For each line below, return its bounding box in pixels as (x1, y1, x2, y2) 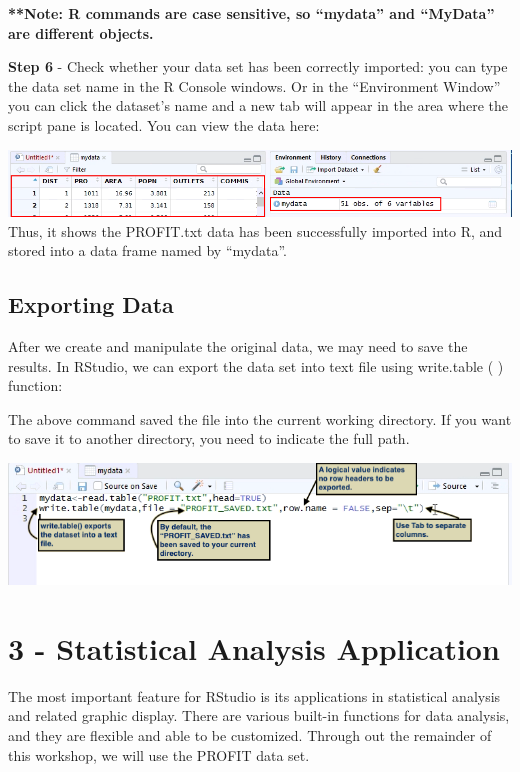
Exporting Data (8, 289, 174, 320)
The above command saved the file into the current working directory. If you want (8, 408, 512, 429)
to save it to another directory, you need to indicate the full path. (8, 428, 410, 449)
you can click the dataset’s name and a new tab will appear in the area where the (8, 95, 508, 116)
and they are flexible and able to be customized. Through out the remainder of (8, 724, 492, 745)
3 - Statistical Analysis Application (8, 627, 500, 668)
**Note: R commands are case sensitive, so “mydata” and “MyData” (8, 3, 495, 23)
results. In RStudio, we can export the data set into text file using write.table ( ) (8, 355, 504, 376)
